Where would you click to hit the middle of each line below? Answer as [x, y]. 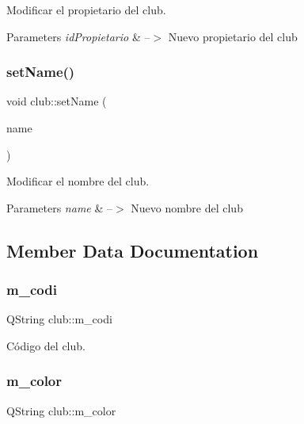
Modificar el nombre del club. [78, 181]
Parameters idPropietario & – [78, 36]
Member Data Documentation [133, 250]
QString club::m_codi [59, 319]
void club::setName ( [57, 101]
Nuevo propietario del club [233, 36]
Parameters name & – [59, 207]
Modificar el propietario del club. [86, 10]
